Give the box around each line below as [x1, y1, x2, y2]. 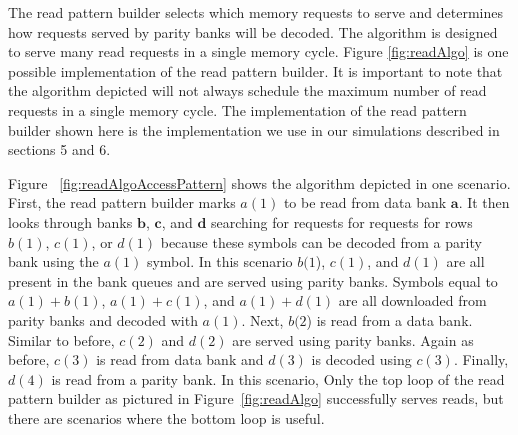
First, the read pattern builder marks [8, 192, 236, 213]
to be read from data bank [283, 192, 447, 213]
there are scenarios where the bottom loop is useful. [8, 407, 325, 428]
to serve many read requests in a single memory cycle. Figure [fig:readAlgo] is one [8, 41, 509, 62]
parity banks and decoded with [8, 309, 198, 330]
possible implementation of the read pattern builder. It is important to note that [8, 60, 503, 81]
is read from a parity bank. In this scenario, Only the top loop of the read [51, 368, 505, 389]
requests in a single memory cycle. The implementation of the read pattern [8, 99, 467, 120]
